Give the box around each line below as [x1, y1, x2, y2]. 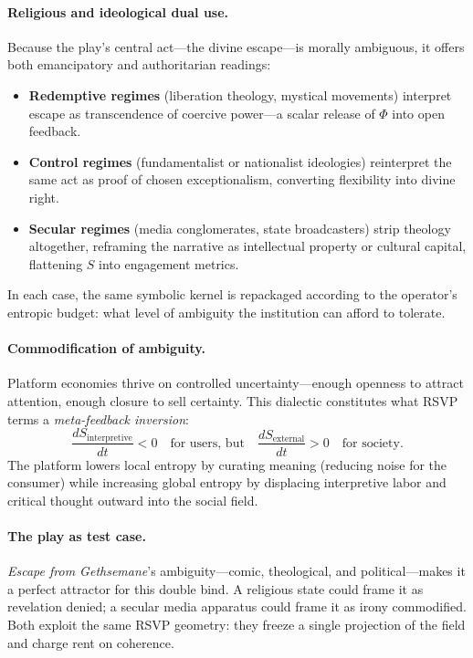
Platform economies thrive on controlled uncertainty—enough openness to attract [7, 373, 464, 392]
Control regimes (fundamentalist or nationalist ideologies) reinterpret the [28, 151, 452, 171]
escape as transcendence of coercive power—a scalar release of [28, 103, 375, 122]
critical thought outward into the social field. [7, 490, 258, 509]
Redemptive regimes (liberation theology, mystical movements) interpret [28, 85, 452, 104]
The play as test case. [7, 526, 146, 545]
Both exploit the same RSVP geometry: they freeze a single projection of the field [7, 614, 466, 633]
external [272, 433, 305, 444]
